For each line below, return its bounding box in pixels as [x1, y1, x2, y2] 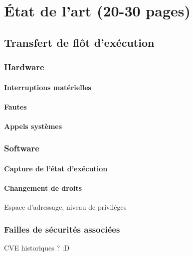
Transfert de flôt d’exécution [4, 34, 155, 50]
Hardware [4, 61, 44, 73]
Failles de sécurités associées [4, 223, 120, 235]
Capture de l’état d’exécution [4, 163, 108, 173]
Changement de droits [4, 183, 82, 193]
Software [4, 142, 39, 154]
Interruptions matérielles [4, 82, 91, 92]
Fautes [4, 101, 27, 112]
